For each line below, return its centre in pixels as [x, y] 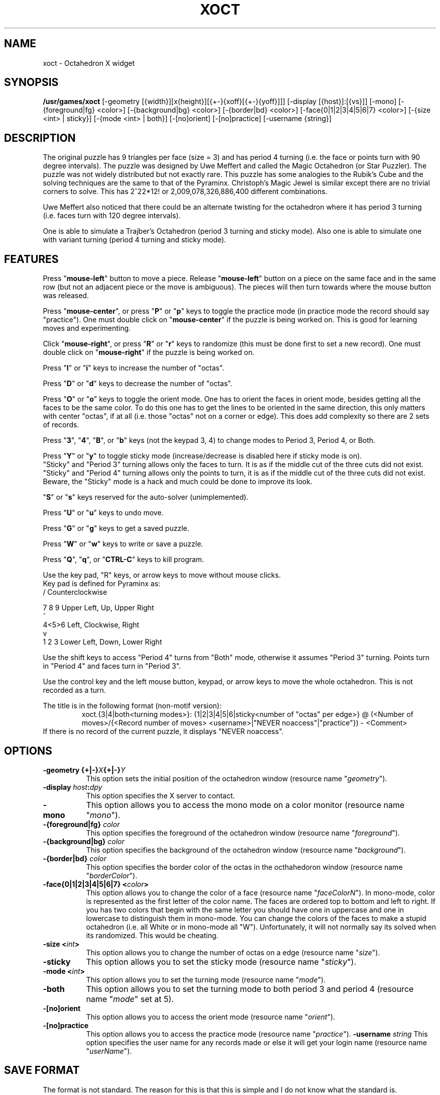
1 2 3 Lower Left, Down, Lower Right [102, 642]
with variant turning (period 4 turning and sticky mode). [135, 240]
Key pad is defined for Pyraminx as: [102, 584]
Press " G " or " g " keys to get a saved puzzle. [116, 528]
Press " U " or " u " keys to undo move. [103, 513]
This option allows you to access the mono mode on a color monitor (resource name [245, 805]
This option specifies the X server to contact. [160, 795]
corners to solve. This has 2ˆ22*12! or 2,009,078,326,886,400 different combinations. [185, 192]
